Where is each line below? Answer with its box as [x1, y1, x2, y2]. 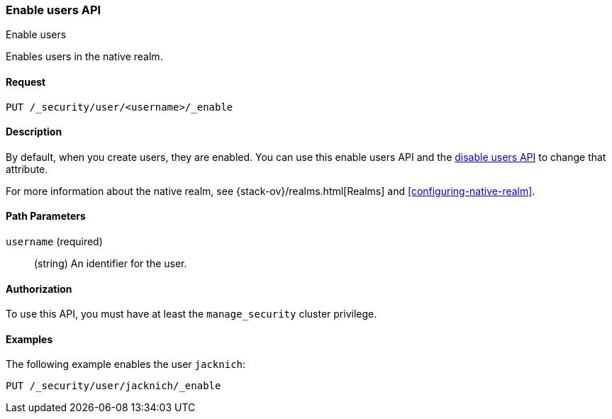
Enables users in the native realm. [6, 50, 163, 63]
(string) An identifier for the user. [34, 257, 187, 270]
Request [6, 75, 46, 88]
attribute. [6, 162, 48, 175]
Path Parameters [6, 210, 86, 223]
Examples [6, 333, 53, 345]
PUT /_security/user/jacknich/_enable [6, 380, 221, 392]
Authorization [6, 282, 72, 295]
